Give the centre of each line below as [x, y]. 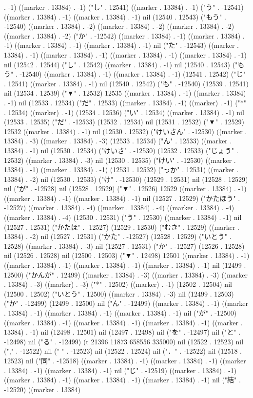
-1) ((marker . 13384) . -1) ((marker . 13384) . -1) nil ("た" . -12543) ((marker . [121, 45]
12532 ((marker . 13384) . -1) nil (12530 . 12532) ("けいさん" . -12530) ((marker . [126, 131]
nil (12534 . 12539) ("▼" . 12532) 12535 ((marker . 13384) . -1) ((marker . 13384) [125, 93]
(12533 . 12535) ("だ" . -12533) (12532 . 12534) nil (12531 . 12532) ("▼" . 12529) [124, 122]
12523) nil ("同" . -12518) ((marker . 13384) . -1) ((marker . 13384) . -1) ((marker [125, 360]
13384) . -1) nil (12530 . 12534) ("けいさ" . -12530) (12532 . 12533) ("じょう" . [121, 150]
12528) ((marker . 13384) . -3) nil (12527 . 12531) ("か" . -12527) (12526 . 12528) [124, 246]
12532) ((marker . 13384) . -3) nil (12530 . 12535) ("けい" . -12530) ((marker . [120, 160]
